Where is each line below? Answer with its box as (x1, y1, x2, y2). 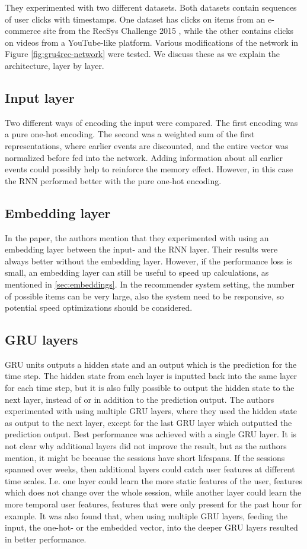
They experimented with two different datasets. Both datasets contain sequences (5, 1, 297, 13)
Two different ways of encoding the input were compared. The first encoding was (5, 116, 298, 128)
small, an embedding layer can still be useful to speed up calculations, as (5, 266, 269, 279)
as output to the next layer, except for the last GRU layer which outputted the (5, 416, 292, 428)
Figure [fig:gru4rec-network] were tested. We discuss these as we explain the (5, 48, 280, 60)
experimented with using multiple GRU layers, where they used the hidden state (5, 405, 298, 417)
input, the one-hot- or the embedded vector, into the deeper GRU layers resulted (5, 521, 298, 534)
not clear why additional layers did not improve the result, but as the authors (5, 440, 287, 452)
